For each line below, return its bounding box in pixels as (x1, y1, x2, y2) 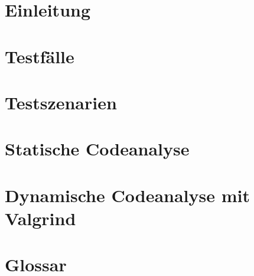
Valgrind (5, 206, 76, 230)
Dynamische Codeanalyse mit (5, 183, 250, 207)
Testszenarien (5, 90, 117, 114)
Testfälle (5, 44, 74, 68)
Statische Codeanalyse (5, 137, 190, 161)
